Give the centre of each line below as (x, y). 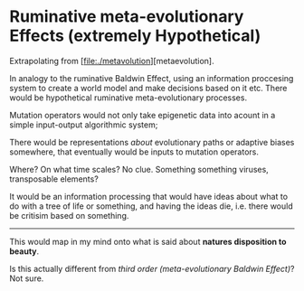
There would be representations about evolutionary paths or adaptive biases (152, 142)
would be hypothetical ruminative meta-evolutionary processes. (128, 98)
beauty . (24, 251)
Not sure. (27, 278)
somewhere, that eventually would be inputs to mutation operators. (134, 152)
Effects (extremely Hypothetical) (135, 36)
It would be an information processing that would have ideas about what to (148, 196)
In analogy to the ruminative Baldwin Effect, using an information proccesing (152, 78)
